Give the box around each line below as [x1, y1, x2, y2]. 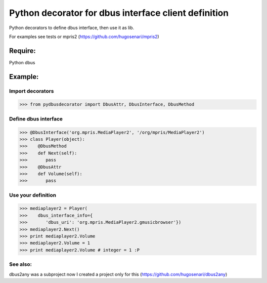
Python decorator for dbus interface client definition [9, 7, 229, 18]
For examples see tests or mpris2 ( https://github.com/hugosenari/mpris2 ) [9, 34, 159, 40]
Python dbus [9, 59, 36, 65]
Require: [9, 46, 36, 55]
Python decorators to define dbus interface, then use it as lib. [9, 25, 134, 31]
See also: [9, 261, 32, 268]
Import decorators [9, 87, 54, 94]
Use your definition [9, 192, 56, 199]
